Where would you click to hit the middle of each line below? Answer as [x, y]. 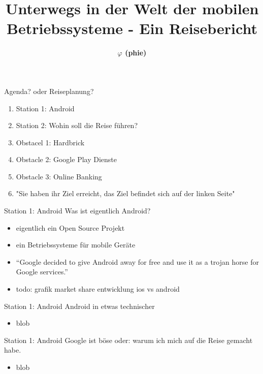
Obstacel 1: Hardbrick [50, 142]
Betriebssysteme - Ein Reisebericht [132, 28]
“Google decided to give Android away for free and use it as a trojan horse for [137, 261]
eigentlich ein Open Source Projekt [70, 227]
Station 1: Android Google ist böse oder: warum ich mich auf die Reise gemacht [128, 340]
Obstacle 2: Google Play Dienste [66, 159]
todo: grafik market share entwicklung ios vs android [98, 289]
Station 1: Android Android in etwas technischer [79, 306]
